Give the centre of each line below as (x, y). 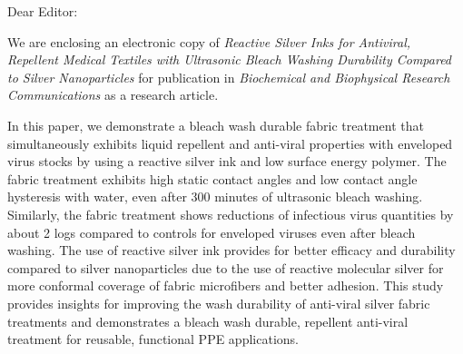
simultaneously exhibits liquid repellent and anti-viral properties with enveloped (230, 143)
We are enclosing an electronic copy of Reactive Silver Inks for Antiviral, (209, 41)
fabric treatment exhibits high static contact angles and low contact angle (212, 178)
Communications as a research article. (113, 95)
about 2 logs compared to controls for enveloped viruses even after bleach (212, 232)
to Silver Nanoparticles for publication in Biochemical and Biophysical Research (229, 77)
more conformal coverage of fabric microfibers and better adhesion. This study (226, 285)
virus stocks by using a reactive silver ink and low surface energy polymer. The (227, 161)
